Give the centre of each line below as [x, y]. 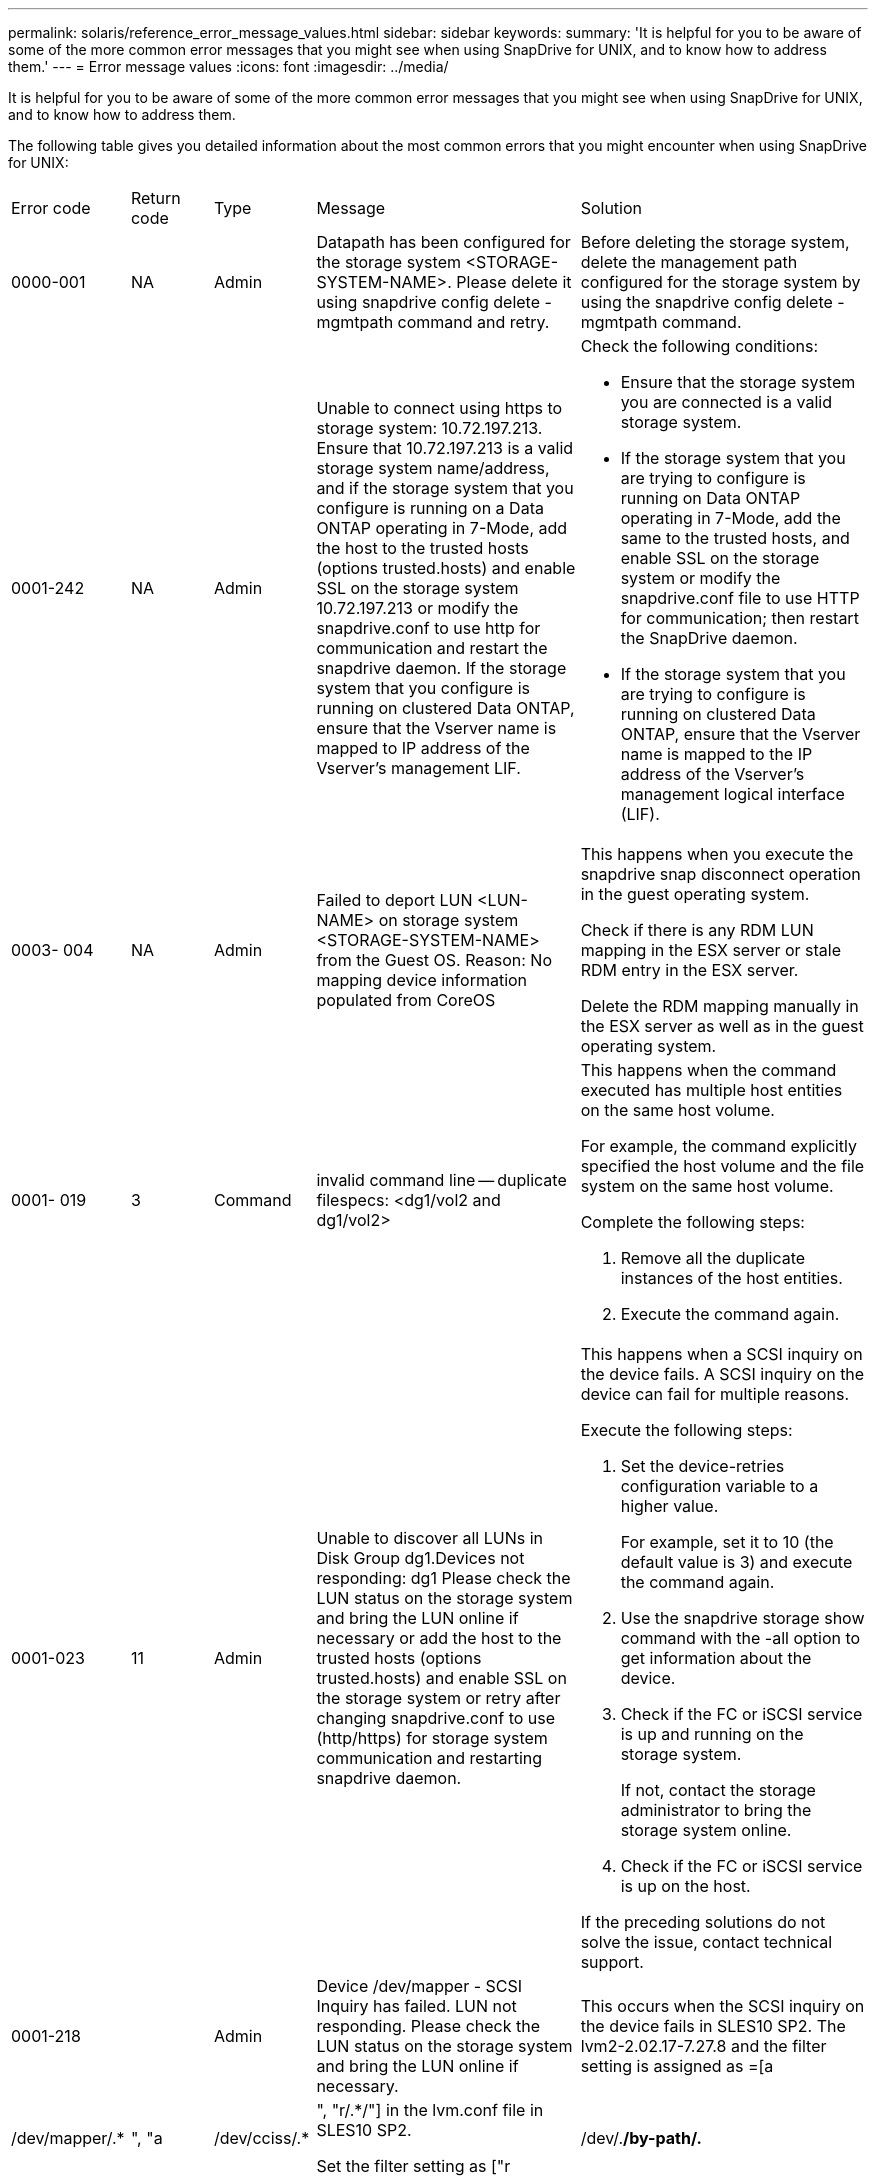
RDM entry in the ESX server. [689, 970]
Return [155, 198]
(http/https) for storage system [432, 1738]
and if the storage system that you [445, 488]
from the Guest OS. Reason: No [434, 960]
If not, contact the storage [718, 1790]
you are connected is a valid [726, 402]
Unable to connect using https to [439, 408]
